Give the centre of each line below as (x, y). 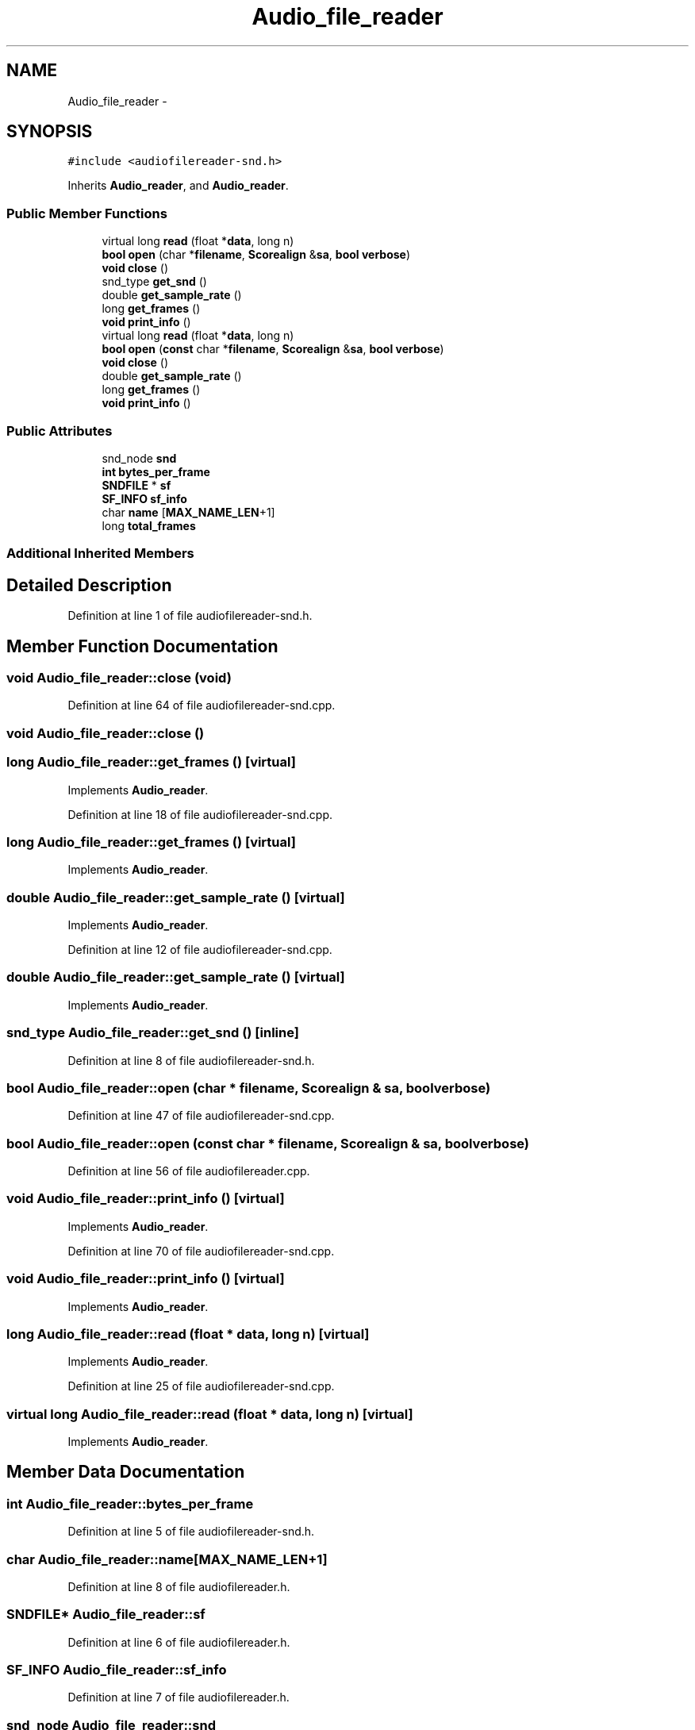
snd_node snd (139, 458)
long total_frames (149, 525)
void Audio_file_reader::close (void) (119, 678)
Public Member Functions (87, 213)
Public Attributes (60, 431)
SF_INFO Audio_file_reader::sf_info (117, 1670)
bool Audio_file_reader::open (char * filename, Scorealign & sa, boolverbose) (249, 1088)
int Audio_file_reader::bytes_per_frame (130, 1503)
